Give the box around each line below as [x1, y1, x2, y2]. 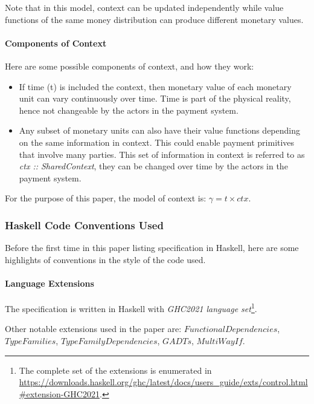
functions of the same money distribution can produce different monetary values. [5, 13, 304, 25]
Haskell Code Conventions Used [5, 217, 164, 232]
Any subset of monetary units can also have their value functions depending [19, 124, 301, 137]
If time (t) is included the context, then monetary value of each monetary [19, 80, 292, 93]
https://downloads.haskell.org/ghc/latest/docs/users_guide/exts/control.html [19, 376, 308, 388]
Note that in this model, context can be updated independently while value [5, 1, 284, 13]
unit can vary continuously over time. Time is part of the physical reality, [19, 92, 291, 105]
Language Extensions [5, 276, 94, 289]
